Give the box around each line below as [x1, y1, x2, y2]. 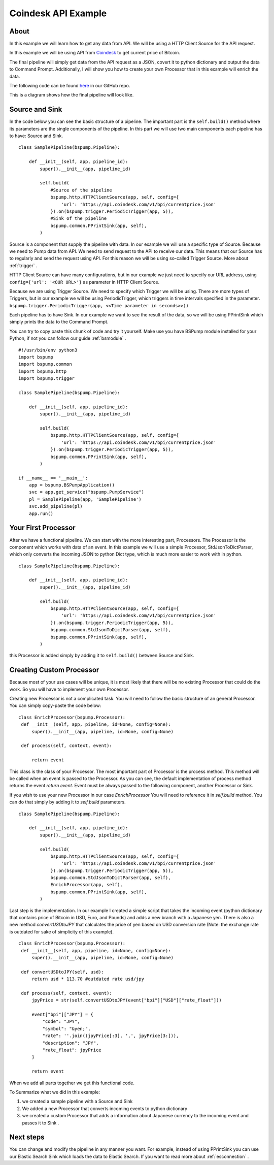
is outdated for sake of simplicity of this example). [9, 928, 114, 934]
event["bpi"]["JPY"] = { [31, 1012, 94, 1018]
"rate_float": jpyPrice [42, 1047, 101, 1053]
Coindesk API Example [9, 8, 107, 19]
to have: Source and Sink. [9, 133, 63, 139]
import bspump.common [18, 361, 72, 367]
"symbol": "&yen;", [42, 1026, 91, 1031]
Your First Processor [9, 524, 76, 532]
